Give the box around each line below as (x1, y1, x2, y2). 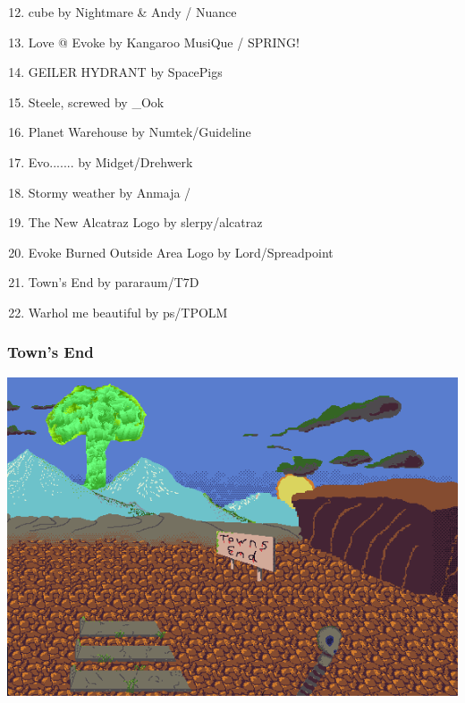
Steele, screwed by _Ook (28, 92, 165, 111)
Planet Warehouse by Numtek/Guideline (28, 123, 251, 141)
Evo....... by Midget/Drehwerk (28, 152, 193, 171)
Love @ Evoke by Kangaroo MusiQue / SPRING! (28, 32, 300, 51)
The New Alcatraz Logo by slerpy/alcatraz (28, 213, 263, 232)
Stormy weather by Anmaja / (28, 182, 191, 201)
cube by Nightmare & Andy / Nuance (28, 3, 237, 21)
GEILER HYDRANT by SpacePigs (28, 63, 223, 81)
